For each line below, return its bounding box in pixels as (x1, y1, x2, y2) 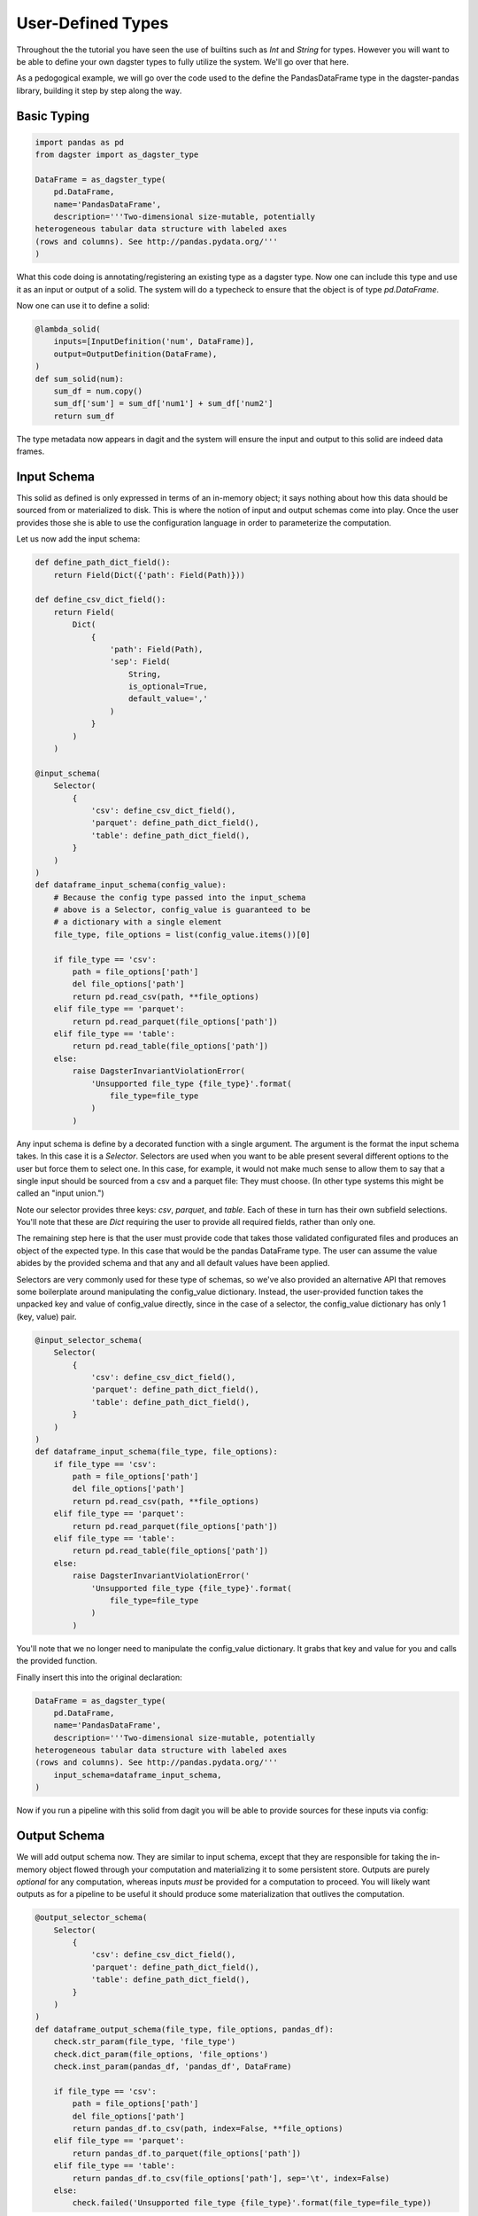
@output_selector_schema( (35, 1913, 148, 1923)
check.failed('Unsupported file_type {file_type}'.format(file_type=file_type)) (72, 2198, 433, 2208)
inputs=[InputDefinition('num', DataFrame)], (53, 337, 255, 347)
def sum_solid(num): (35, 373, 124, 384)
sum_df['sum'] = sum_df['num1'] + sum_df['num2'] (53, 399, 274, 409)
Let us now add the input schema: (16, 534, 141, 544)
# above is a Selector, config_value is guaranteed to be (53, 905, 311, 915)
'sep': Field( (109, 657, 172, 667)
